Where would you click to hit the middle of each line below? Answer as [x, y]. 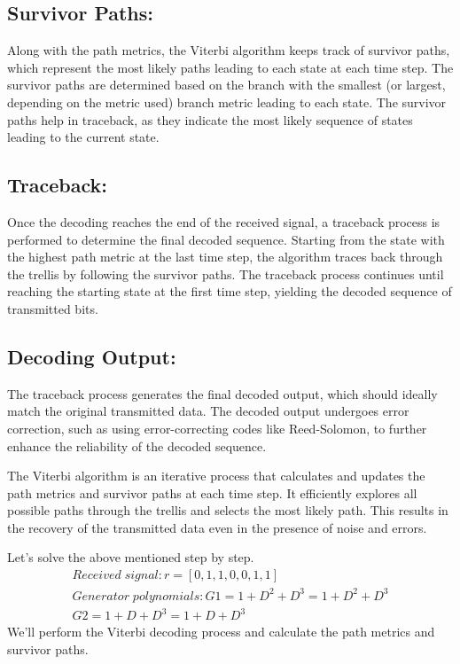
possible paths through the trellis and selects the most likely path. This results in [228, 510]
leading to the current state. [83, 137]
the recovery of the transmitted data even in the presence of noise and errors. [217, 527]
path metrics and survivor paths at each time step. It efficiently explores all [212, 492]
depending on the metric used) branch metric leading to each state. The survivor [227, 102]
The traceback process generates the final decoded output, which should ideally [222, 393]
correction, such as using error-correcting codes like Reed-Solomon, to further [217, 428]
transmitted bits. [53, 308]
